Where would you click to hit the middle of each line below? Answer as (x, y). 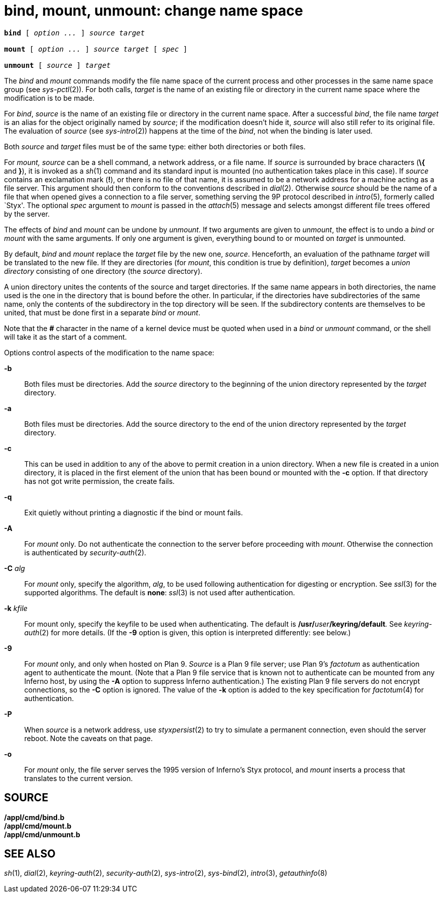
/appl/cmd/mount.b (38, 826)
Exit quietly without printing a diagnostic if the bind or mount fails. (134, 512)
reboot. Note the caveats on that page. (89, 738)
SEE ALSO (30, 854)
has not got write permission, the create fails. (100, 481)
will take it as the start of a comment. (65, 337)
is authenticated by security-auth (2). (85, 552)
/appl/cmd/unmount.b (42, 834)
